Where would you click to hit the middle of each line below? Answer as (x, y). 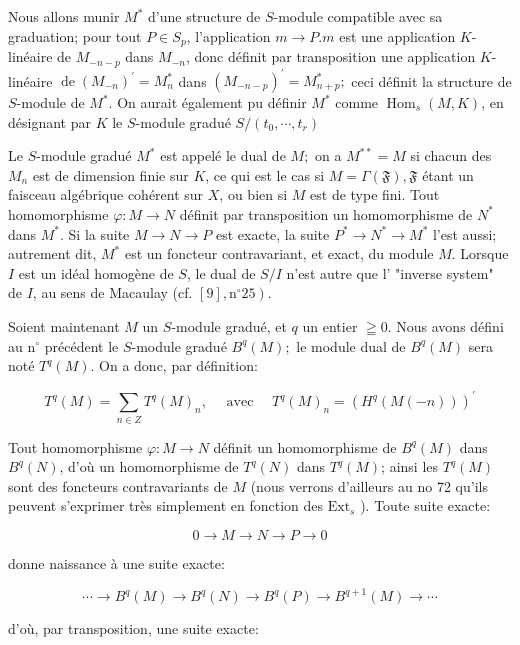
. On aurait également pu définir (207, 102)
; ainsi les (410, 466)
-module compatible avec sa (358, 16)
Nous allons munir (64, 16)
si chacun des (451, 155)
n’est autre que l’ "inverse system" (390, 272)
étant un (448, 174)
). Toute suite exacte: (425, 505)
